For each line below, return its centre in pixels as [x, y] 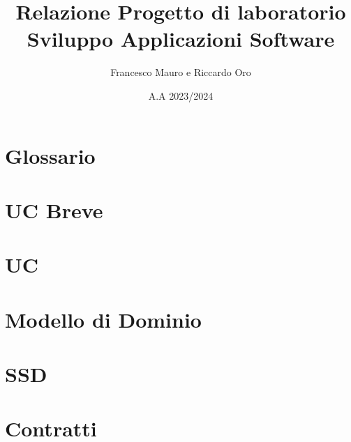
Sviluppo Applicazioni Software [181, 39]
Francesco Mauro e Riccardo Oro [181, 72]
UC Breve [54, 209]
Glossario [50, 155]
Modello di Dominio [103, 319]
